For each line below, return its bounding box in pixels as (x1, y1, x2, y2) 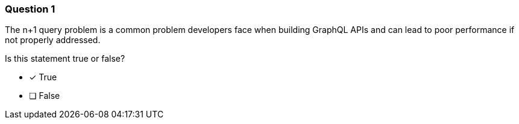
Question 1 (5, 3, 55, 15)
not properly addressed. (5, 35, 101, 46)
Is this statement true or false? (5, 53, 125, 64)
